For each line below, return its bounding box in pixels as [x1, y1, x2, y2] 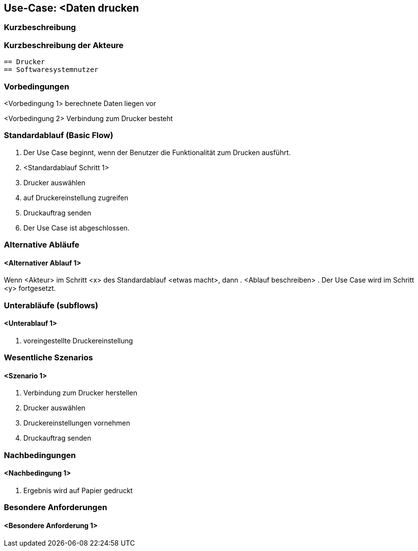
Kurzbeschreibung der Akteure [4, 40, 124, 50]
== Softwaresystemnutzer [4, 66, 98, 74]
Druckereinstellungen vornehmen [23, 419, 130, 427]
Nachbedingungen [4, 450, 76, 460]
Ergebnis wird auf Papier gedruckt [23, 486, 133, 495]
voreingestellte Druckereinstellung [23, 336, 133, 345]
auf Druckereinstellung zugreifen [23, 193, 128, 202]
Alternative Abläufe [4, 240, 80, 250]
